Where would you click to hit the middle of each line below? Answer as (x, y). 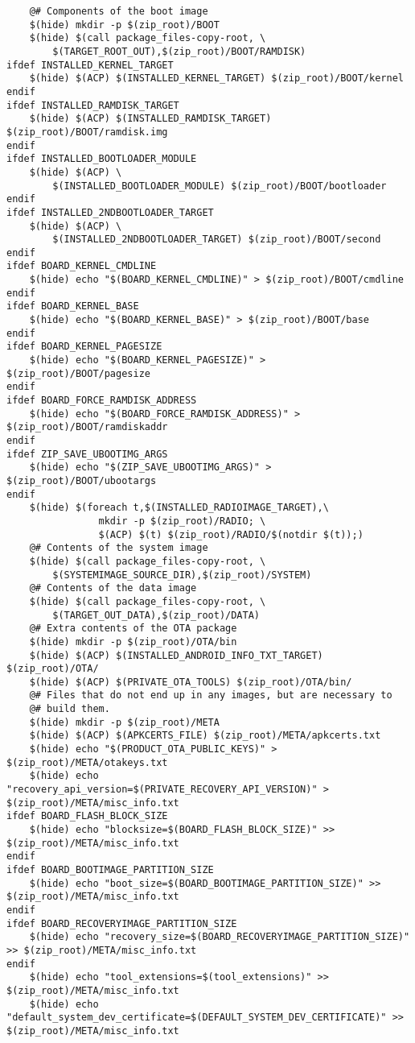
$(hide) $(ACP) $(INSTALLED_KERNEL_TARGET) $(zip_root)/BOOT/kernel (216, 79)
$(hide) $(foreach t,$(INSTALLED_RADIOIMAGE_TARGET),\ (179, 508)
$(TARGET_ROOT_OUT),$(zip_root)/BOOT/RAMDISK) (179, 51)
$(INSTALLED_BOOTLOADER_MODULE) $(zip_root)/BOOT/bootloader (220, 186)
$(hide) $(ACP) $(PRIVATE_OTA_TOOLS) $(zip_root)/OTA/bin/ (191, 682)
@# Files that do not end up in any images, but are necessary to (211, 695)
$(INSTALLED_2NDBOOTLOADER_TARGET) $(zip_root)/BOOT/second (217, 240)
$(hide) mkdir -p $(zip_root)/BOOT (124, 25)
